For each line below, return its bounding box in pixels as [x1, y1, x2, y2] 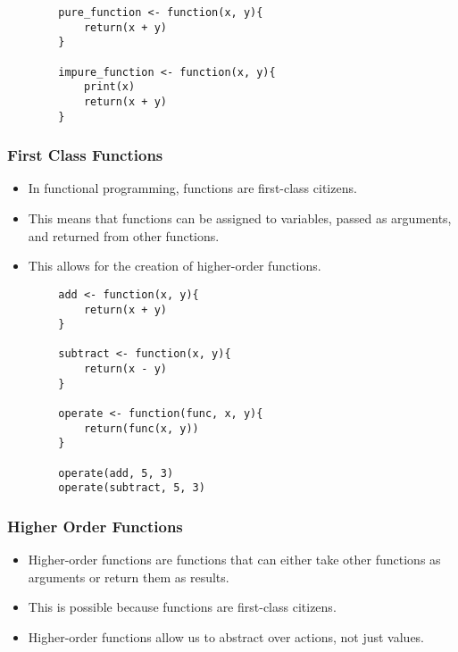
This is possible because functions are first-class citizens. [28, 598, 337, 616]
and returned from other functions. [28, 226, 220, 245]
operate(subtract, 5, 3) [58, 481, 205, 495]
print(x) [83, 80, 136, 94]
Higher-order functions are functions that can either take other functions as [28, 550, 441, 569]
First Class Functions [7, 144, 163, 166]
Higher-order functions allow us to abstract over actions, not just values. [28, 628, 425, 647]
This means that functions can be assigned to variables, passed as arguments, [28, 209, 452, 228]
